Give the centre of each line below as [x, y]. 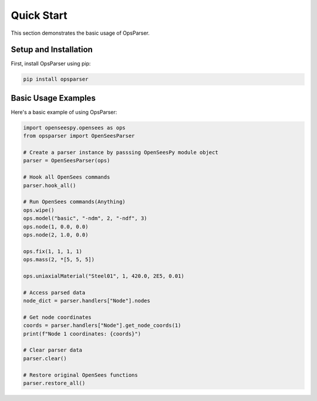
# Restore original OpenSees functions [80, 375]
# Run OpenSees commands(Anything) [74, 202]
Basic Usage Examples [53, 98]
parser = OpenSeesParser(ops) [67, 161]
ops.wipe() [39, 210]
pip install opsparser [56, 79]
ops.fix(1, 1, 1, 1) [53, 251]
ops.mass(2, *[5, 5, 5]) [59, 260]
